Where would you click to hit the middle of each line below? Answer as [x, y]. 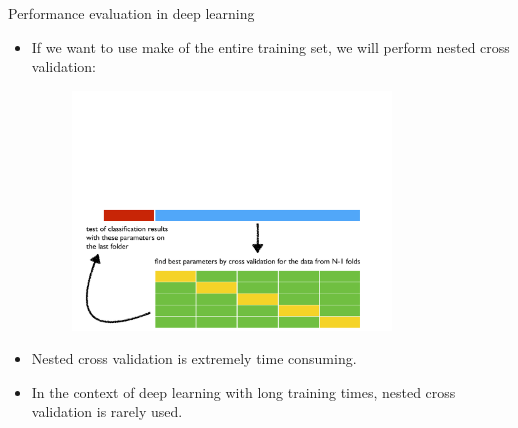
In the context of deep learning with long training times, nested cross [243, 391]
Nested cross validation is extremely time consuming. [194, 358]
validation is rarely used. [107, 411]
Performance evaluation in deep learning [131, 13]
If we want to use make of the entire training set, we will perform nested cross [270, 46]
